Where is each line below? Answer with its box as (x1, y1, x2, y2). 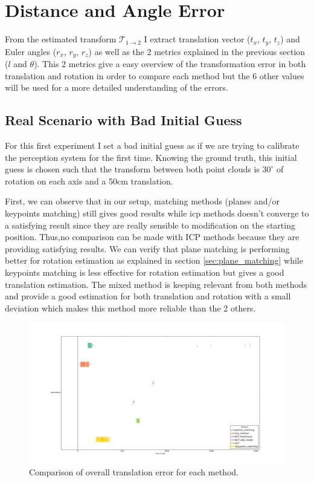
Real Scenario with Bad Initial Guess (5, 111, 242, 129)
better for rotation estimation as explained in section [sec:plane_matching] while (5, 254, 303, 267)
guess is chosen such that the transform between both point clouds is (5, 163, 260, 175)
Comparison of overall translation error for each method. (29, 466, 239, 478)
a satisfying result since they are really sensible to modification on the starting (5, 218, 295, 231)
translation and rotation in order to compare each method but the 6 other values (5, 69, 304, 82)
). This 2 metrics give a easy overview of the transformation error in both (34, 57, 306, 70)
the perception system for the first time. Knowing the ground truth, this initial (5, 151, 297, 163)
